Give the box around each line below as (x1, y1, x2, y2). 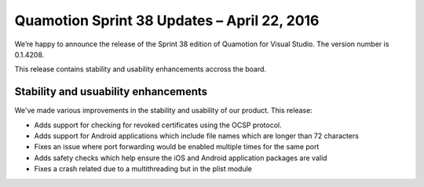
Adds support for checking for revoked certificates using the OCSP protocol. (34, 120, 282, 130)
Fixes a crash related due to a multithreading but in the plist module (34, 164, 253, 174)
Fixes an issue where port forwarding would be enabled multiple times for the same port (34, 142, 320, 152)
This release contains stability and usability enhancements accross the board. (14, 64, 267, 74)
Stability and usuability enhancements (14, 85, 208, 98)
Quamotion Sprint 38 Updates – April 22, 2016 (14, 12, 320, 29)
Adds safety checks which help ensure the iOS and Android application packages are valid (34, 153, 327, 163)
